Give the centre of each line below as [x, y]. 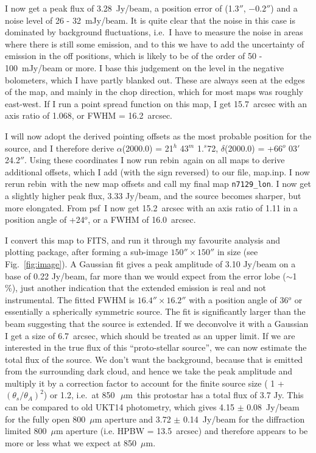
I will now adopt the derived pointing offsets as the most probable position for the [158, 135]
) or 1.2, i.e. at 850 [79, 395]
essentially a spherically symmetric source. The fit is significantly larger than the [155, 311]
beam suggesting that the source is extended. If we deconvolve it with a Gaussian [157, 323]
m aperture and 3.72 [133, 419]
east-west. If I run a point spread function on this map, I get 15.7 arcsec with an [156, 103]
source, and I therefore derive [60, 148]
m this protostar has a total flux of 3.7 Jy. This [215, 395]
